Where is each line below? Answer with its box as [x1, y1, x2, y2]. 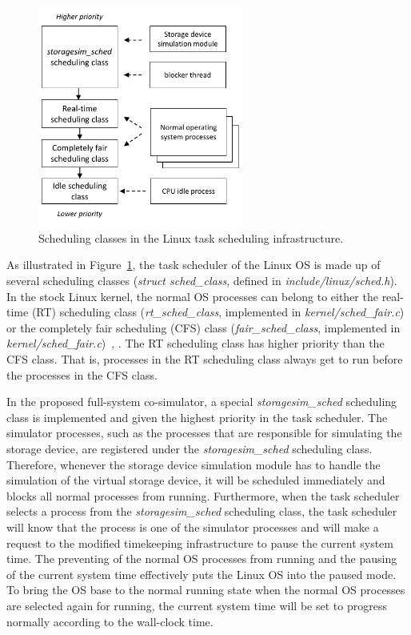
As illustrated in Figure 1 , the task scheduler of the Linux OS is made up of [6, 256, 381, 273]
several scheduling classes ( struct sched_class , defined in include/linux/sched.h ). [6, 272, 397, 289]
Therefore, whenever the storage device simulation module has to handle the [6, 456, 381, 472]
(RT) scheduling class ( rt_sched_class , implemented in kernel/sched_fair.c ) [31, 303, 405, 320]
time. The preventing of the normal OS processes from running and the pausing [6, 550, 397, 567]
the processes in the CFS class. [6, 366, 158, 383]
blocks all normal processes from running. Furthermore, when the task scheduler [6, 487, 400, 504]
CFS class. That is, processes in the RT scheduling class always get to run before [6, 351, 403, 368]
